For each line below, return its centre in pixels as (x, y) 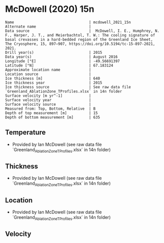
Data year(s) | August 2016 (62, 57)
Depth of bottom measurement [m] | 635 (52, 117)
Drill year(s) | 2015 (54, 52)
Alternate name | (48, 26)
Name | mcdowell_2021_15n (68, 22)
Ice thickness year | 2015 (54, 82)
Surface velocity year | (48, 100)
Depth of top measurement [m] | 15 (51, 113)
